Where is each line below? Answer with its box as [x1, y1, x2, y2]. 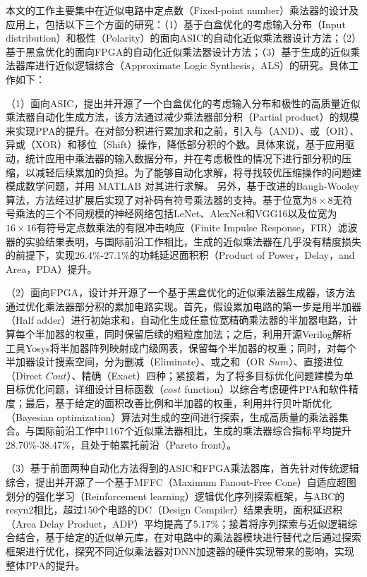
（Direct [6, 368, 42, 382]
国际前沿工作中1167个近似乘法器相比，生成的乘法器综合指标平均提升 [35, 423, 351, 438]
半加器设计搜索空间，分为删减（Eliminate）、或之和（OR [6, 354, 265, 369]
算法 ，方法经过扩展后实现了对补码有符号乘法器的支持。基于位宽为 [6, 192, 312, 207]
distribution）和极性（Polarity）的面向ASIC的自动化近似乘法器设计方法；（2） [6, 30, 362, 45]
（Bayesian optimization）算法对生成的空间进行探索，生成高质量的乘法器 [6, 409, 339, 424]
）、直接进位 [289, 354, 344, 369]
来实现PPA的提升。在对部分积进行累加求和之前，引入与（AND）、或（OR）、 [6, 123, 360, 138]
